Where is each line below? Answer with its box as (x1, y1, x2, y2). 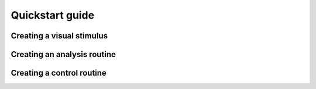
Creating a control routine (11, 68, 107, 78)
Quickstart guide (11, 9, 95, 22)
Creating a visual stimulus (11, 31, 108, 41)
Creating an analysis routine (11, 49, 116, 59)
